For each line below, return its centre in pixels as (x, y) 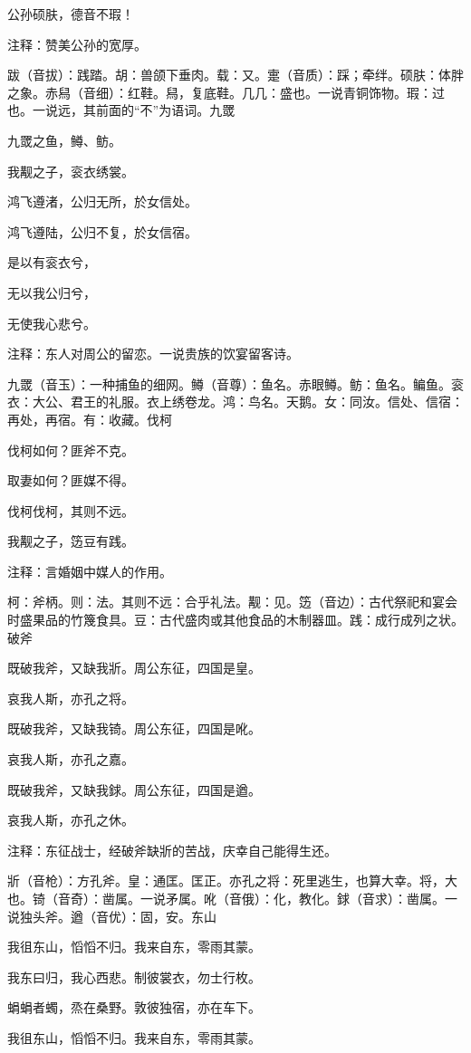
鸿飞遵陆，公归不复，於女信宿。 (102, 231)
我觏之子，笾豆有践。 (71, 541)
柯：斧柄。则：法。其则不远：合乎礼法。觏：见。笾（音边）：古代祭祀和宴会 (232, 602)
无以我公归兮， (52, 292)
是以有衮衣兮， (52, 262)
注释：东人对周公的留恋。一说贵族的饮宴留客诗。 (153, 354)
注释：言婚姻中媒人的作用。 (90, 571)
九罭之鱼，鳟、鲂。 (64, 140)
